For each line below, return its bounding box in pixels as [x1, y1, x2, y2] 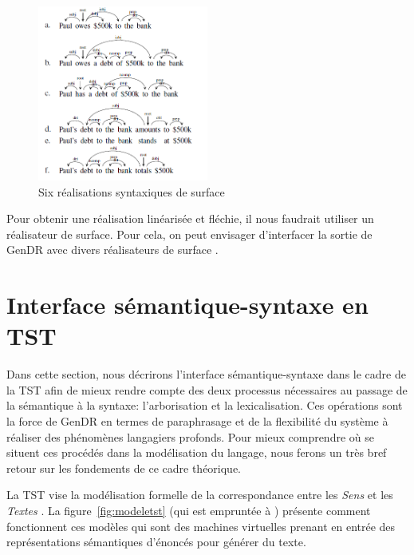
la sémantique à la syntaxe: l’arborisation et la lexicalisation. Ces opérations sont [6, 397, 403, 414]
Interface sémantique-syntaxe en [6, 288, 369, 321]
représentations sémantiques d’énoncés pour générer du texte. [6, 533, 306, 550]
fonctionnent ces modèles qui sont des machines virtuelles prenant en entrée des [6, 517, 396, 534]
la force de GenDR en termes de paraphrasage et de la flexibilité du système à [6, 413, 388, 430]
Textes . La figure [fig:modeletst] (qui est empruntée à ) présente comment [6, 502, 371, 519]
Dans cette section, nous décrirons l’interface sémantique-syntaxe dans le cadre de [6, 366, 406, 383]
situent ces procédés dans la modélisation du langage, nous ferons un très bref [6, 444, 387, 461]
